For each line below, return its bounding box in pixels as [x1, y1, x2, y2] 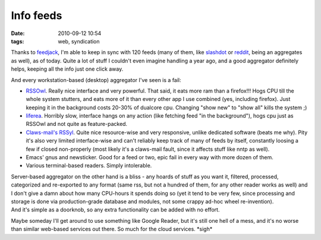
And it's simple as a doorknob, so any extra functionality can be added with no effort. [11, 206, 220, 213]
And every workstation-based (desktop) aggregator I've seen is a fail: [11, 76, 181, 83]
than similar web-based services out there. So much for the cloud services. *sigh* [11, 226, 213, 233]
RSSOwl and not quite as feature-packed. [26, 121, 128, 128]
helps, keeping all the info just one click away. [11, 65, 124, 72]
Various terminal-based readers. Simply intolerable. [26, 162, 152, 169]
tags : [11, 37, 24, 45]
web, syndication [58, 37, 100, 45]
